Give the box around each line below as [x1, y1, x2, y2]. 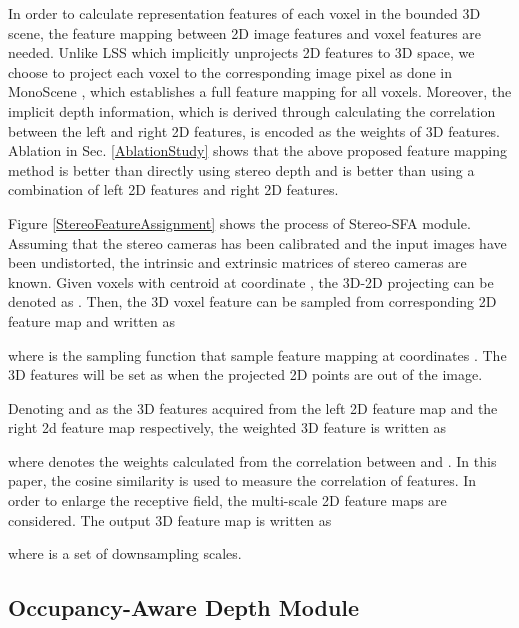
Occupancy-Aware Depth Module [8, 592, 360, 623]
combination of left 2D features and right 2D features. [8, 179, 339, 200]
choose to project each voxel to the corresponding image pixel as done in [8, 61, 453, 82]
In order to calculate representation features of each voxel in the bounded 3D [8, 3, 481, 23]
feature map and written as [8, 310, 175, 331]
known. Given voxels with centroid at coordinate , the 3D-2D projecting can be [8, 271, 494, 292]
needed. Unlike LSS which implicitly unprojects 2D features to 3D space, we [8, 42, 475, 63]
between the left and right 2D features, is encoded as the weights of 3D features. [8, 120, 501, 141]
